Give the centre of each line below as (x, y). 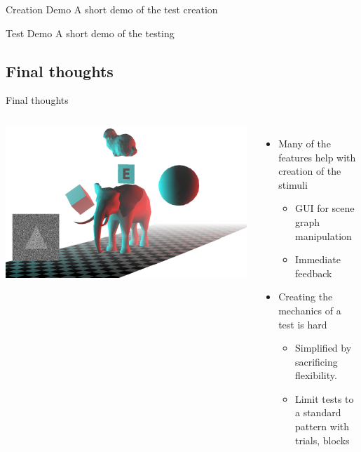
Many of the (305, 143)
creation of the (310, 171)
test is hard (303, 324)
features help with (317, 157)
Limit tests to (324, 398)
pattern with (322, 426)
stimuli (293, 184)
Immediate (318, 259)
